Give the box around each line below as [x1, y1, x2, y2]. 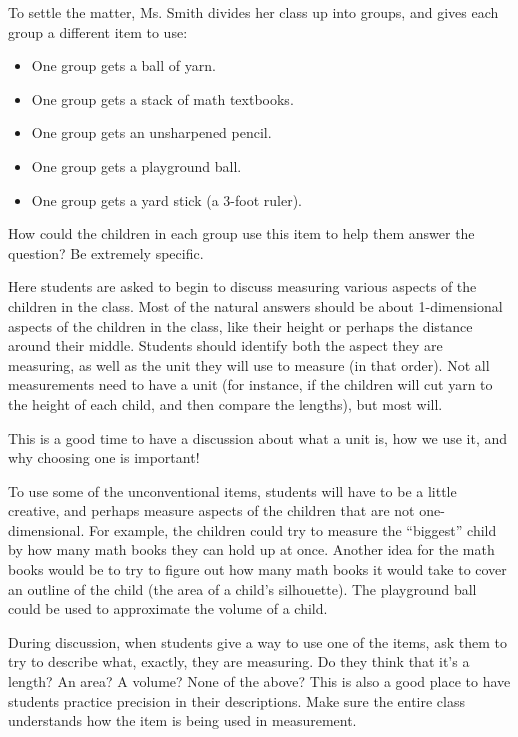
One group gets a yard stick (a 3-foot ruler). [31, 189, 302, 210]
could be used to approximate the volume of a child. [8, 598, 328, 619]
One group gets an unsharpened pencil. [31, 122, 272, 143]
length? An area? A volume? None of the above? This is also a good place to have [8, 671, 511, 692]
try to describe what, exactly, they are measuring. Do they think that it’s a [8, 651, 470, 672]
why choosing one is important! [8, 447, 200, 468]
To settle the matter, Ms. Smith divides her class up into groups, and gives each [8, 2, 499, 22]
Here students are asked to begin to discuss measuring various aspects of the [8, 276, 477, 297]
